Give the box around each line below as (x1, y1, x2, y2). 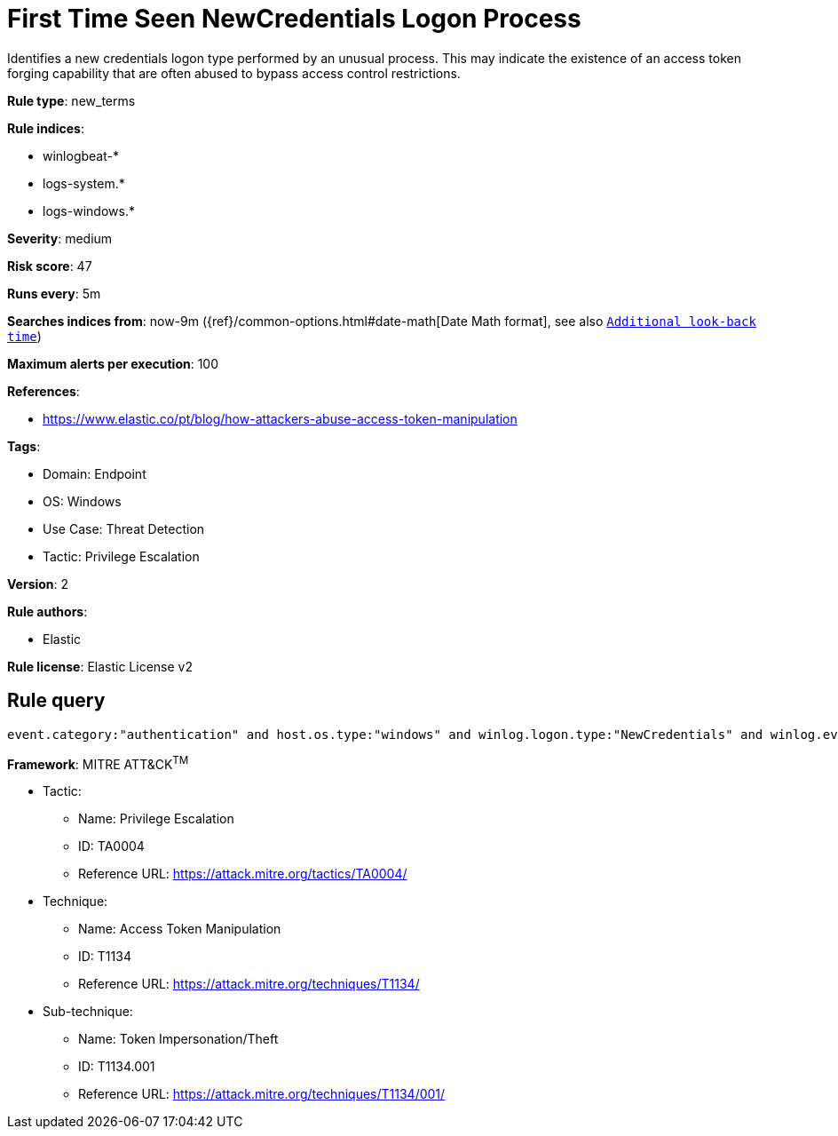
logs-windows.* (43, 203, 135, 218)
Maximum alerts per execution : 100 (7, 355, 219, 371)
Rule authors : (7, 603, 88, 619)
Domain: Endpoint (43, 465, 146, 481)
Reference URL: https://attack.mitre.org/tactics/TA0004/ (78, 866, 407, 882)
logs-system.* (43, 175, 125, 191)
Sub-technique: (43, 1004, 133, 1020)
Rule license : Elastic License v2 (7, 658, 193, 674)
